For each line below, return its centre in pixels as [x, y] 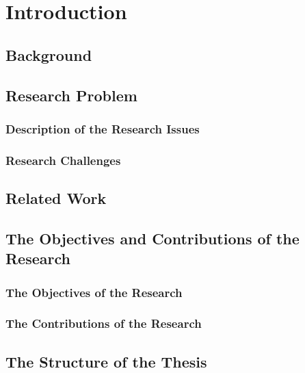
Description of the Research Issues [103, 128]
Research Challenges [63, 160]
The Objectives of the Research [94, 292]
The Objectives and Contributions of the [152, 238]
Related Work [56, 198]
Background [49, 54]
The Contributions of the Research [104, 323]
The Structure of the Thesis [106, 361]
